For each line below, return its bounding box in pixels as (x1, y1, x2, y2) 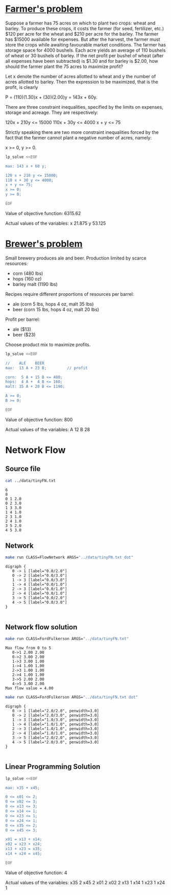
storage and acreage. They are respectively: (5, 109, 99, 115)
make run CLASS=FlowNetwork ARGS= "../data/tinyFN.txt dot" (5, 555, 134, 560)
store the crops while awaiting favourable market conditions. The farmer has (5, 41, 166, 48)
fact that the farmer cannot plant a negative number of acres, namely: (5, 134, 152, 140)
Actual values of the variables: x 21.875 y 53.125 (5, 220, 106, 226)
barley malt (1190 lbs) (12, 281, 58, 287)
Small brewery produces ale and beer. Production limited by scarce (5, 255, 146, 261)
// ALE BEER (5, 361, 44, 366)
